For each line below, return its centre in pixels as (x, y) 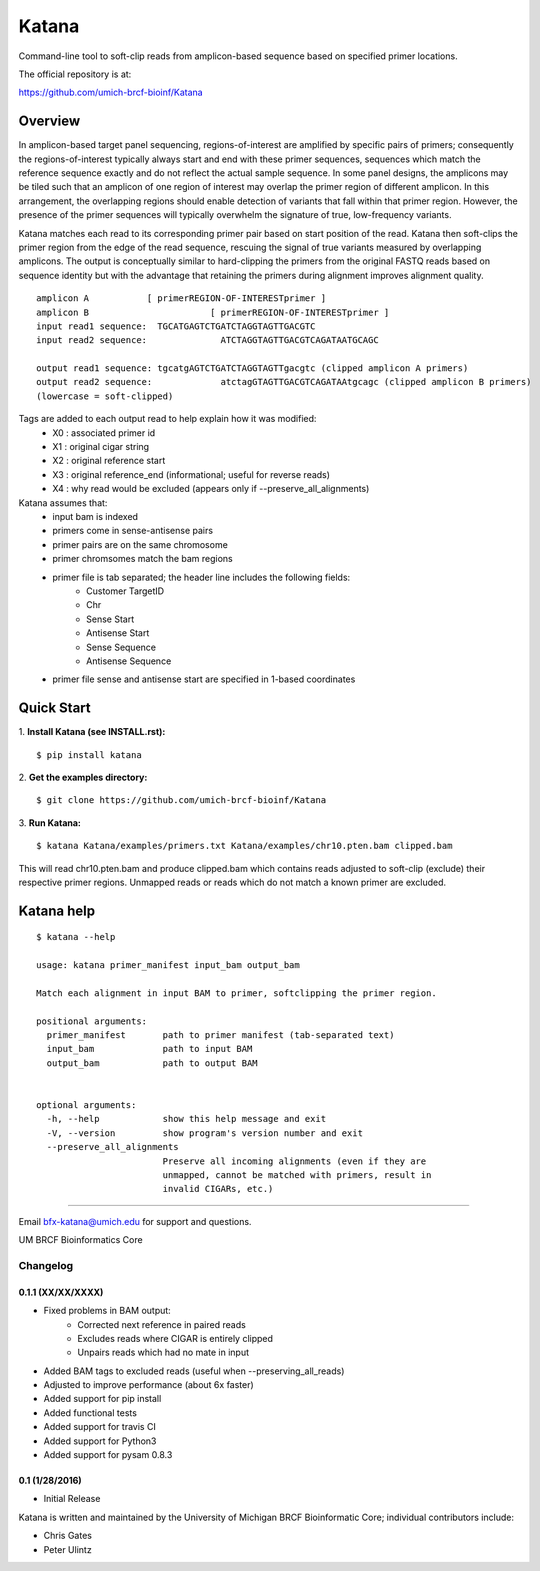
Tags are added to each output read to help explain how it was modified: (167, 419)
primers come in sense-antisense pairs (133, 531)
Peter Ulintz (67, 1549)
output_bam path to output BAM (152, 1063)
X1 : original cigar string (101, 447)
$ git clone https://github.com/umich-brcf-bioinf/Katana (181, 800)
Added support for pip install (102, 1399)
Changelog (46, 1265)
